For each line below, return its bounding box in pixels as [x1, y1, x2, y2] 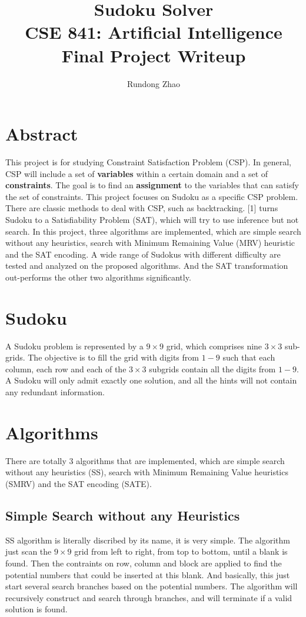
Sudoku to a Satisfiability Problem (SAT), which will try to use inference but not [5, 214, 299, 225]
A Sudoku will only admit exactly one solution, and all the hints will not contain [5, 374, 297, 386]
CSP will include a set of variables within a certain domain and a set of [5, 167, 268, 179]
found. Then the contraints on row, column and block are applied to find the [5, 556, 282, 569]
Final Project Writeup [61, 43, 246, 67]
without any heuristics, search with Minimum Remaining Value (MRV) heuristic [5, 236, 295, 249]
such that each [222, 351, 275, 363]
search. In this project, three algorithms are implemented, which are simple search [5, 225, 301, 237]
